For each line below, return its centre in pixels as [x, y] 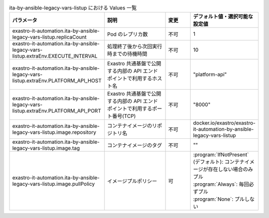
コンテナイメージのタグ [135, 145]
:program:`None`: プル [219, 199]
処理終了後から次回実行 [135, 46]
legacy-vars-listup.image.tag [46, 148]
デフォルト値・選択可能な [223, 16]
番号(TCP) [124, 116]
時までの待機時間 [127, 54]
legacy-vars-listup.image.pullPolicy [54, 184]
